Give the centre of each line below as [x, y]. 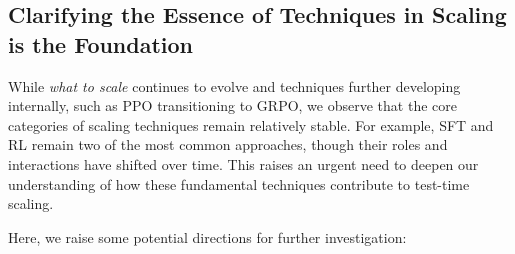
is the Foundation [101, 43]
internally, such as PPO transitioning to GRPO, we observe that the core [232, 105]
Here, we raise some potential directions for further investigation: [207, 236]
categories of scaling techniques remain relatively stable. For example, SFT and [251, 124]
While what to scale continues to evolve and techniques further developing [234, 85]
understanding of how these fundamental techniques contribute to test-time [239, 183]
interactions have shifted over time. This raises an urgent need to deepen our [243, 163]
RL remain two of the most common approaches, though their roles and [228, 144]
